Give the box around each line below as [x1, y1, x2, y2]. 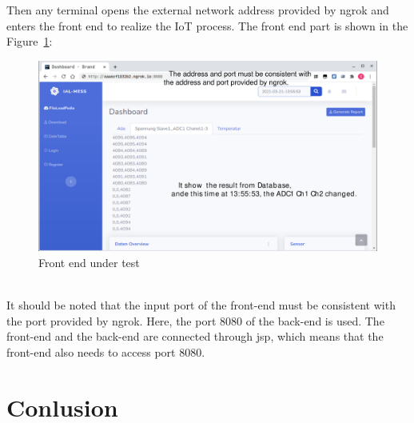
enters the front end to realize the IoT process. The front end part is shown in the [6, 17, 408, 34]
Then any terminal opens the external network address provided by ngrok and [6, 2, 389, 18]
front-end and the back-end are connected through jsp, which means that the [6, 328, 384, 345]
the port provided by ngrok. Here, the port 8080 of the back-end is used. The [6, 312, 384, 329]
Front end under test [38, 253, 140, 270]
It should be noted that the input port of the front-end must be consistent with [6, 297, 396, 313]
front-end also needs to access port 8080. [6, 343, 205, 360]
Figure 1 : [6, 33, 53, 50]
